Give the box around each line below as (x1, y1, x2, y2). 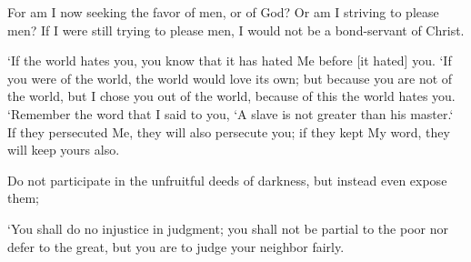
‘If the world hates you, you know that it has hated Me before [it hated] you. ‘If (7, 51, 452, 70)
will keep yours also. (7, 140, 120, 159)
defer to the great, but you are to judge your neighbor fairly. (7, 237, 345, 256)
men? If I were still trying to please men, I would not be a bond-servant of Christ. (7, 20, 465, 39)
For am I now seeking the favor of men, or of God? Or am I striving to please (7, 3, 439, 21)
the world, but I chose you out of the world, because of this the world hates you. (7, 86, 456, 106)
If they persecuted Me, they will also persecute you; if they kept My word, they (7, 122, 450, 141)
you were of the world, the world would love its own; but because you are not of (7, 68, 453, 87)
